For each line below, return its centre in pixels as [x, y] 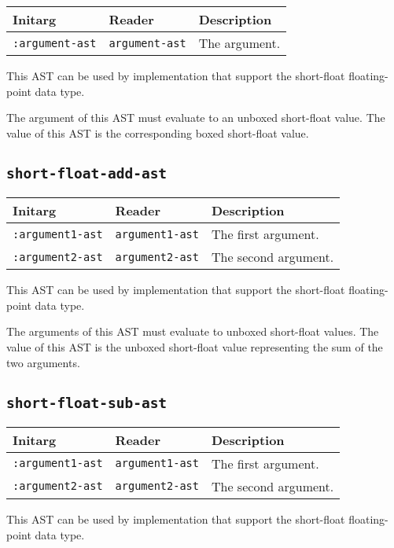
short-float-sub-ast [87, 403]
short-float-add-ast [87, 173]
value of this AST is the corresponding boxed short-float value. [158, 132]
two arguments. [43, 362]
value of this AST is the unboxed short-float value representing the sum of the [195, 346]
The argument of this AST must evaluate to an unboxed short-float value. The [196, 118]
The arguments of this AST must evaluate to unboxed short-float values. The [193, 331]
